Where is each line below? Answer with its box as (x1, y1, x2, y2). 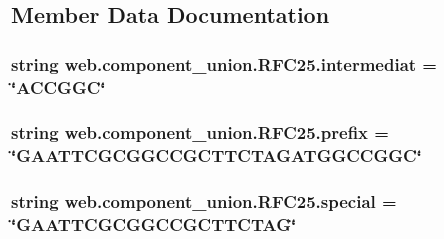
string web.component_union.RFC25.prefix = (11, 120, 389, 145)
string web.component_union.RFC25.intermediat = (11, 51, 437, 76)
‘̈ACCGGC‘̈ (11, 74, 106, 99)
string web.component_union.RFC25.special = (11, 189, 397, 214)
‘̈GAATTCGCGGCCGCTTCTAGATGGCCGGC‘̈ (11, 143, 422, 168)
